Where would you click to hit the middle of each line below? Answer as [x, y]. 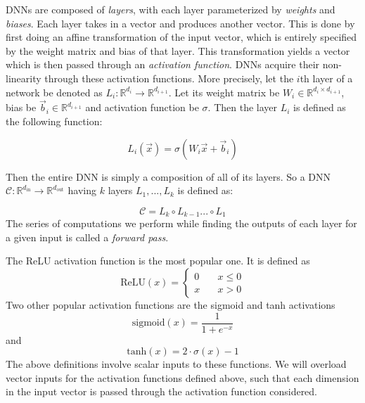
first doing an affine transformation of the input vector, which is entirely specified [181, 37]
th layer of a [326, 78]
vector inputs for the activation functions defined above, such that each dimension [182, 377]
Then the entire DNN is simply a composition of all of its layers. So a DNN [168, 176]
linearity [24, 78]
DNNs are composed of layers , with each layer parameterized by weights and [171, 9]
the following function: [54, 121]
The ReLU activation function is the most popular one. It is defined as [158, 261]
